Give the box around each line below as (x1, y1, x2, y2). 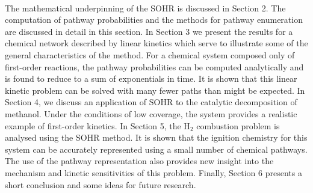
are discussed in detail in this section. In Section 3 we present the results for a (5, 25, 293, 37)
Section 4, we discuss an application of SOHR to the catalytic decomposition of (5, 96, 297, 108)
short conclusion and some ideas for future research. (5, 178, 196, 191)
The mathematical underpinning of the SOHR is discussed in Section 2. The (5, 1, 286, 14)
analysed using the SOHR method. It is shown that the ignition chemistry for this (5, 131, 308, 144)
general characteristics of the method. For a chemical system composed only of (5, 48, 295, 61)
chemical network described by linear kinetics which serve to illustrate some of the (5, 37, 308, 49)
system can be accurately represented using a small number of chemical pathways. (5, 142, 308, 155)
